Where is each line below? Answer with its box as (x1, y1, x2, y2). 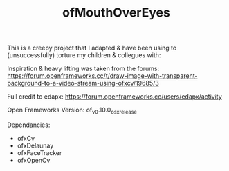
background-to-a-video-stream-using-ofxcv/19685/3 (7, 79, 159, 88)
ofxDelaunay (17, 141, 54, 150)
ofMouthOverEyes (62, 5, 171, 21)
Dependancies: (7, 121, 51, 129)
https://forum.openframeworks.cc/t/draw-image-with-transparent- (7, 72, 198, 80)
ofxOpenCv (17, 156, 51, 164)
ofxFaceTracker (17, 148, 62, 157)
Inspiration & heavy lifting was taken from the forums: (7, 64, 160, 73)
